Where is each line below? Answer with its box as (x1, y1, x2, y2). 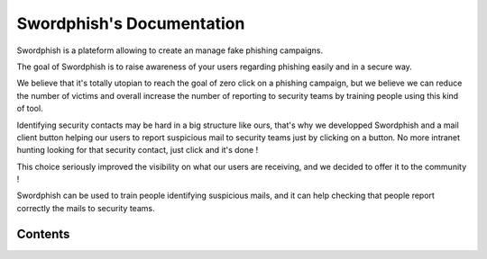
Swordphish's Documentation (16, 13, 245, 33)
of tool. (16, 103, 44, 114)
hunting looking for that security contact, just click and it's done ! (16, 145, 259, 156)
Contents (16, 226, 70, 242)
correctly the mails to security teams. (16, 202, 155, 213)
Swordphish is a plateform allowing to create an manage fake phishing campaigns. (16, 45, 324, 56)
